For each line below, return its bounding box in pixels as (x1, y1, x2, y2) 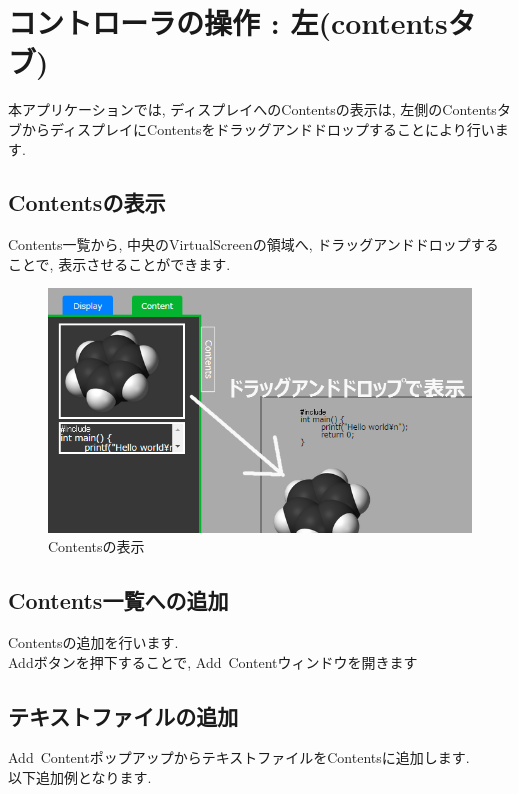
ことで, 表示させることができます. (8, 253, 231, 274)
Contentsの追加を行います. (8, 632, 179, 653)
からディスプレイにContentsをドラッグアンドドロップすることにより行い (21, 118, 495, 139)
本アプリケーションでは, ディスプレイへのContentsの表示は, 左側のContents (8, 99, 497, 120)
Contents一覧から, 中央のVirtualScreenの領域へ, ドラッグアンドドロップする (8, 234, 499, 255)
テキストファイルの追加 (8, 700, 239, 731)
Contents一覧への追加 (8, 585, 229, 616)
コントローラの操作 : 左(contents (8, 2, 448, 43)
